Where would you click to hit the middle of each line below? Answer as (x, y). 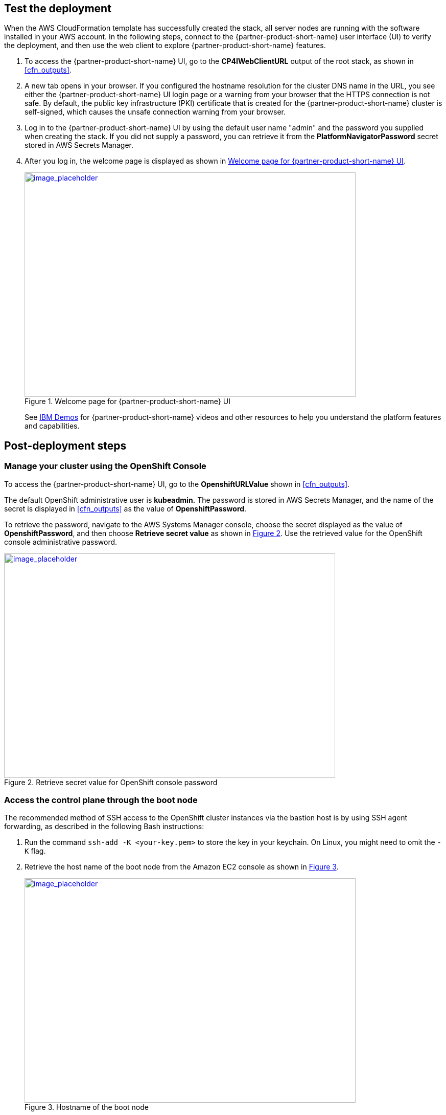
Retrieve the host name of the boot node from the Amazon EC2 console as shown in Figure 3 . (182, 867)
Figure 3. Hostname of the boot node (87, 1107)
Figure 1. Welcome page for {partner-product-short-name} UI (127, 402)
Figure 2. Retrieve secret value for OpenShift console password (111, 782)
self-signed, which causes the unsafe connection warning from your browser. (155, 112)
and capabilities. (52, 426)
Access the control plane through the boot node (101, 800)
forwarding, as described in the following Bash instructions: (104, 827)
